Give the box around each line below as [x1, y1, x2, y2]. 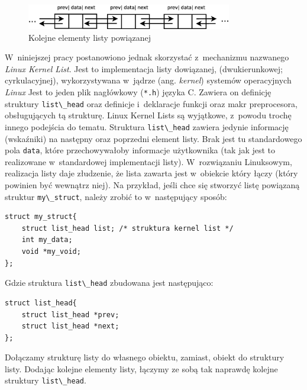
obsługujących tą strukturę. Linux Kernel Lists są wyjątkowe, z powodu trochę [5, 109, 292, 121]
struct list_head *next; [21, 322, 119, 331]
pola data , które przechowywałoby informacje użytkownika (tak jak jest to [5, 144, 276, 156]
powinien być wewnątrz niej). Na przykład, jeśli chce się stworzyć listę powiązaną [5, 179, 300, 191]
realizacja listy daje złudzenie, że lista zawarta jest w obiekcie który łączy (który [5, 167, 298, 179]
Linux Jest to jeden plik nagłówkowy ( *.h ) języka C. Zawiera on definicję [5, 86, 272, 98]
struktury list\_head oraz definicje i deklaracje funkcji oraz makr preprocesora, [5, 97, 298, 109]
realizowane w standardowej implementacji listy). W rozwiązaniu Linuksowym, [5, 155, 292, 167]
